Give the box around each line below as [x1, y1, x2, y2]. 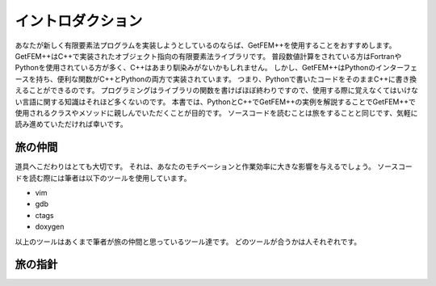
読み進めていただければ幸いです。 [15, 120, 128, 129]
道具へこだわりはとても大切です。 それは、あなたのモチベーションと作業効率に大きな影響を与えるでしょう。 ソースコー [15, 162, 413, 171]
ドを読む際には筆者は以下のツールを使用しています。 [15, 173, 191, 183]
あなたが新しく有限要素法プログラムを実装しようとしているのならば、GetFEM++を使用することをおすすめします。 [15, 40, 396, 50]
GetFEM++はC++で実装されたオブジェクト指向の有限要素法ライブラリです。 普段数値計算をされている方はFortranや [15, 51, 402, 61]
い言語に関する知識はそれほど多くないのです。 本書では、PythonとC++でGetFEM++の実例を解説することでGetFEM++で [15, 97, 416, 107]
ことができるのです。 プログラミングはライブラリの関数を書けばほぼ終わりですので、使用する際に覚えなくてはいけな [28, 86, 419, 95]
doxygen [35, 222, 65, 232]
